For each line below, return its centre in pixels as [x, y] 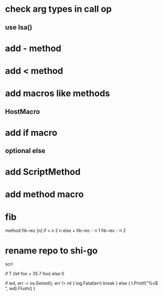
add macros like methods [58, 93]
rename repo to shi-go [52, 250]
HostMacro [23, 112]
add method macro [44, 194]
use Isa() [19, 27]
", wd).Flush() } [20, 289]
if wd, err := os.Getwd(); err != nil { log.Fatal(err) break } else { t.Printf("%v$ [81, 283]
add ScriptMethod [43, 172]
